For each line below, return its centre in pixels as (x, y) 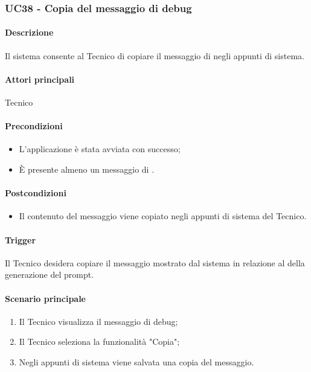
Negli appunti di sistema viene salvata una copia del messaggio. (136, 361)
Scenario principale (45, 298)
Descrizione (29, 32)
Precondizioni (34, 126)
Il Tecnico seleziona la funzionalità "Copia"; (99, 342)
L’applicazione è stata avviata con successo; (100, 149)
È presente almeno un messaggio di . (87, 169)
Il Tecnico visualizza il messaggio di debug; (98, 321)
